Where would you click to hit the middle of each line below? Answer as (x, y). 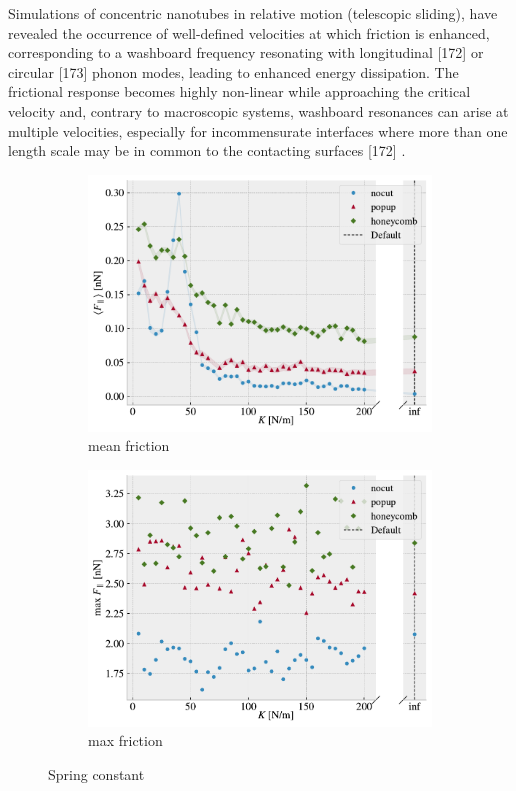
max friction (125, 740)
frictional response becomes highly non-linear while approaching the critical (239, 91)
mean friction (129, 445)
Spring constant (96, 774)
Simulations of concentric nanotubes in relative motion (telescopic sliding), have (253, 13)
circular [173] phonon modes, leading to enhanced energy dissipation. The (233, 71)
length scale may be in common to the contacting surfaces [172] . (207, 150)
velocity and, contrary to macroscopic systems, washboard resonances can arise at (258, 110)
